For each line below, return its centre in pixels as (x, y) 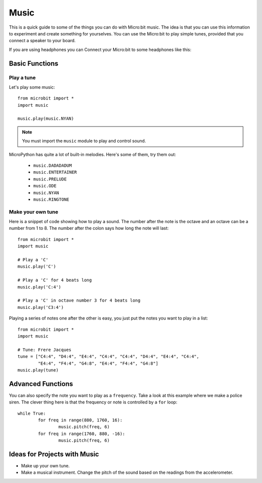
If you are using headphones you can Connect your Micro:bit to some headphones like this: (100, 49)
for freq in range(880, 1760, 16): (80, 420)
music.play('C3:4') (41, 307)
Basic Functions (34, 63)
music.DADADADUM (53, 166)
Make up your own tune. (45, 466)
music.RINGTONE (51, 199)
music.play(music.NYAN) (46, 119)
